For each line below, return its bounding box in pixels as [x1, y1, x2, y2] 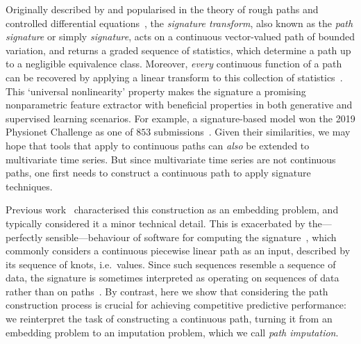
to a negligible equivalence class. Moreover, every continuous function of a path [6, 56, 342, 71]
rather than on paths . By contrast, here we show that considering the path [6, 284, 328, 298]
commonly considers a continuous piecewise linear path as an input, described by [6, 243, 351, 258]
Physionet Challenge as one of [6, 124, 133, 139]
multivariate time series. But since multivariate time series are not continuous [6, 151, 336, 166]
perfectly [6, 229, 43, 244]
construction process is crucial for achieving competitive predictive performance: [6, 297, 346, 312]
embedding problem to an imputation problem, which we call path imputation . [6, 325, 339, 339]
